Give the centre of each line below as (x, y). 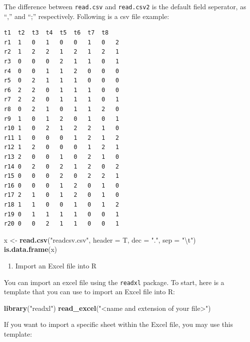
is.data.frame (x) (31, 249)
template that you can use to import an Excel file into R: (89, 292)
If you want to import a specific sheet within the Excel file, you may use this (118, 324)
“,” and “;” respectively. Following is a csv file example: (87, 16)
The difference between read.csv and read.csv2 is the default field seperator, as (125, 6)
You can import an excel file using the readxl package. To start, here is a (114, 282)
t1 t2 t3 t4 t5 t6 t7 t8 (56, 33)
